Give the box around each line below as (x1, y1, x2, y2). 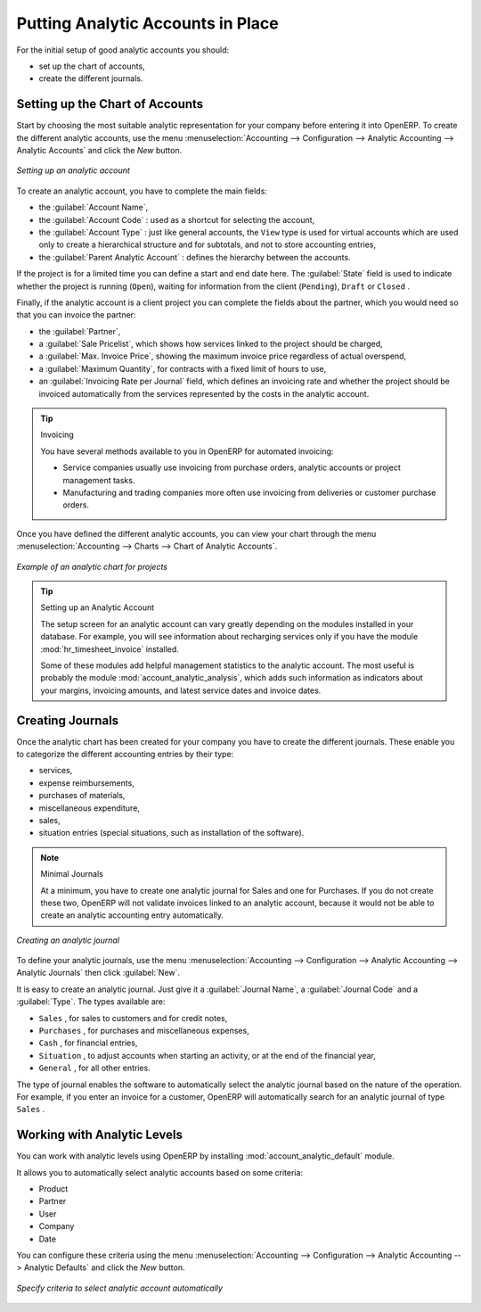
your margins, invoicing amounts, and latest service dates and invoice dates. (40, 685, 322, 696)
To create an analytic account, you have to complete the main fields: (16, 186, 267, 196)
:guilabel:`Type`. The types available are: (16, 996, 166, 1007)
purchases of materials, (38, 790, 126, 801)
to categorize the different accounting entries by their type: (16, 748, 234, 759)
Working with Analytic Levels (16, 1127, 183, 1143)
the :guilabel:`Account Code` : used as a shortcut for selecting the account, (38, 214, 315, 225)
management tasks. (62, 474, 135, 485)
